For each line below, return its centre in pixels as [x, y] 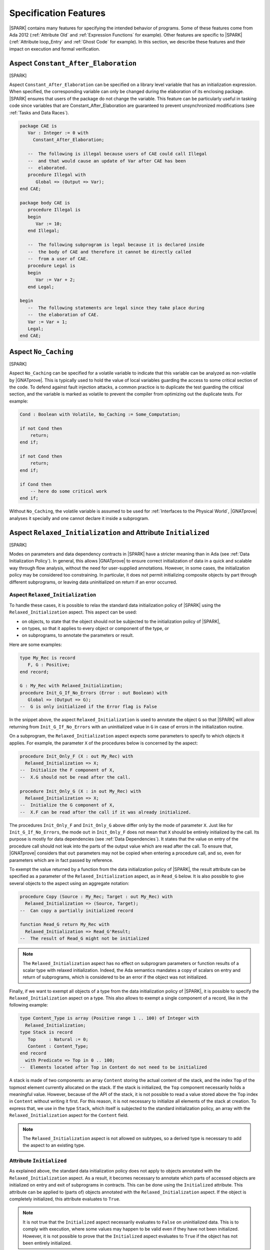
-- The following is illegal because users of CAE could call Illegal [117, 154]
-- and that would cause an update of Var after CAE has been [107, 161]
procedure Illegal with [57, 175]
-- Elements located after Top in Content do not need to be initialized [113, 1067]
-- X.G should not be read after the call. [75, 777]
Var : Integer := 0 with [58, 133]
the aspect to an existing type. [54, 1145]
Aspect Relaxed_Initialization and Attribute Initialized [109, 532]
